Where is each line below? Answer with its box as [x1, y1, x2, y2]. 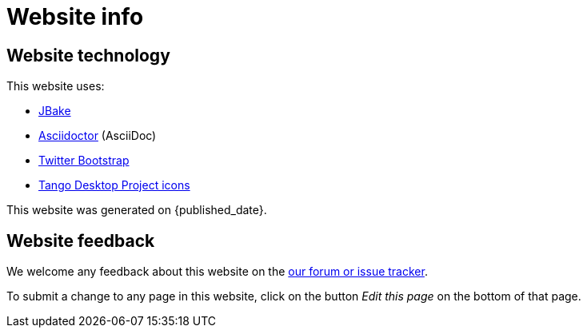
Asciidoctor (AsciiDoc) [38, 129, 157, 143]
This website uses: [6, 79, 105, 93]
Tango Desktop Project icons [38, 178, 190, 193]
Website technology [6, 45, 170, 66]
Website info [6, 3, 144, 30]
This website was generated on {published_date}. [6, 203, 267, 217]
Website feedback [6, 230, 155, 251]
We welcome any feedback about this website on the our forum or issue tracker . [6, 264, 428, 279]
